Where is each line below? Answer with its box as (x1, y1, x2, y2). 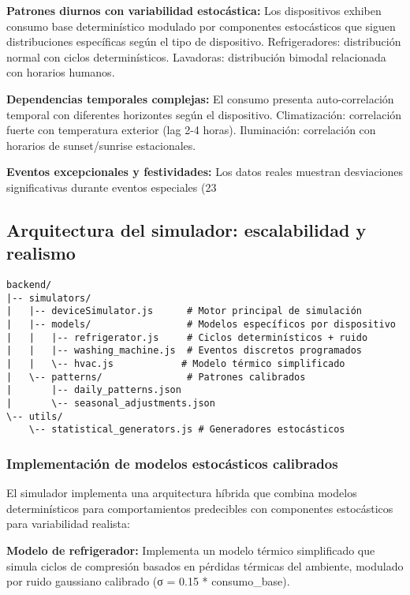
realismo (6, 241, 76, 265)
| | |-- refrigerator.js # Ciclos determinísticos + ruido (6, 331, 368, 343)
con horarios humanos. (6, 64, 115, 80)
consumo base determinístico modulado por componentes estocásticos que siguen (6, 17, 396, 34)
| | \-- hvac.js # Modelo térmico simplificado (6, 358, 345, 370)
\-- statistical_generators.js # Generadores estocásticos (28, 424, 345, 436)
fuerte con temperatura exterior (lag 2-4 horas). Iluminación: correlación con (6, 122, 376, 138)
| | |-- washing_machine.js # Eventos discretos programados (6, 345, 363, 357)
